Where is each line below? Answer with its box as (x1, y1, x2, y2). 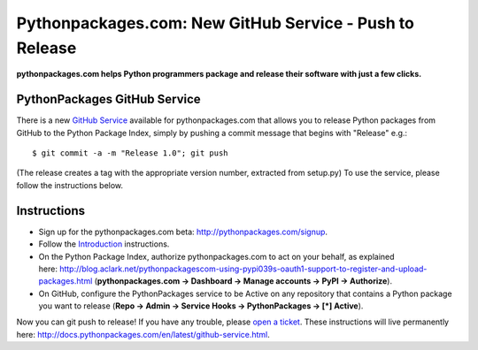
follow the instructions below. (16, 179, 124, 190)
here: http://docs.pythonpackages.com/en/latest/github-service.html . (16, 329, 270, 339)
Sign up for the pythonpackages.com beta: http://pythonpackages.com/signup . (38, 226, 328, 237)
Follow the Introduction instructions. (38, 239, 170, 249)
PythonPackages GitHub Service (16, 92, 201, 107)
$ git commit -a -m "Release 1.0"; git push (32, 148, 229, 158)
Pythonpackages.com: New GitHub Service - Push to (16, 13, 415, 33)
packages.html (38, 276, 93, 286)
